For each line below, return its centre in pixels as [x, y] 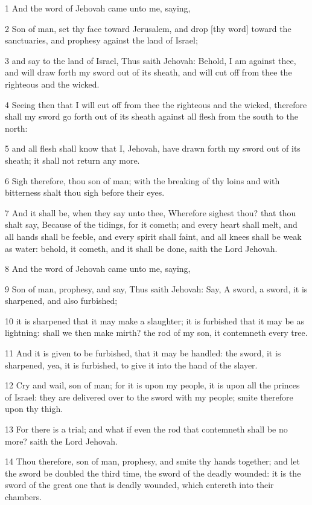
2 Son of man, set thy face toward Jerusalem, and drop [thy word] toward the [148, 28]
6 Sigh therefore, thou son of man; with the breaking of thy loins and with [142, 180]
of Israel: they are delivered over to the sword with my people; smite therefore [149, 397]
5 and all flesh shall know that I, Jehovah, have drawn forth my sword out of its [153, 148]
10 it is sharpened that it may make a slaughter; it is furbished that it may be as [155, 320]
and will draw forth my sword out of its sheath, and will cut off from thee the [148, 72]
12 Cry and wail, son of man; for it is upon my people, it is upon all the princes [152, 385]
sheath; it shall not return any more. [72, 160]
